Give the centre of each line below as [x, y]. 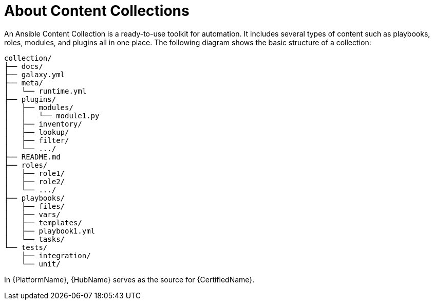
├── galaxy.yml [35, 74]
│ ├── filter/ [37, 140]
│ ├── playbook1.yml [50, 231]
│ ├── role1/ [35, 173]
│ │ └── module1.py [52, 115]
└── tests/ [26, 247]
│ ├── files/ [35, 206]
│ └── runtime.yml [45, 91]
